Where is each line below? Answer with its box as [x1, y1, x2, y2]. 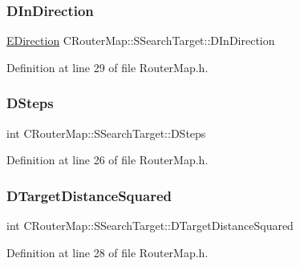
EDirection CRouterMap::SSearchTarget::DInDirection [6, 32, 275, 49]
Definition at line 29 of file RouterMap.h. [6, 58, 209, 75]
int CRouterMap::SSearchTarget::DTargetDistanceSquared [6, 217, 294, 234]
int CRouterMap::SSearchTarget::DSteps [6, 124, 206, 141]
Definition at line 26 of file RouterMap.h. [6, 151, 209, 168]
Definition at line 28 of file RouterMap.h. [6, 244, 209, 260]
